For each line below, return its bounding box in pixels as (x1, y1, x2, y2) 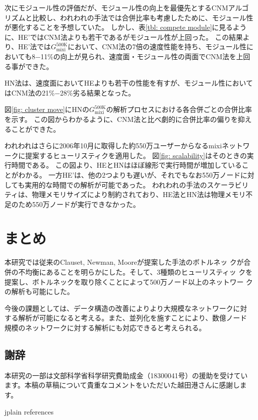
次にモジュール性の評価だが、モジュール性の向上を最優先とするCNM (4, 2, 228, 12)
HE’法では (18, 41, 51, 52)
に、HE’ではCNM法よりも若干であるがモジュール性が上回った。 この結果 (4, 31, 243, 42)
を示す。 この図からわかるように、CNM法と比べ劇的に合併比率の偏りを (4, 113, 238, 124)
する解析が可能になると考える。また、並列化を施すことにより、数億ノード (4, 313, 247, 323)
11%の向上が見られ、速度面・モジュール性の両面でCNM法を (40, 51, 237, 61)
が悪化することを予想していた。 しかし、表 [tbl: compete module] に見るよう (4, 22, 247, 32)
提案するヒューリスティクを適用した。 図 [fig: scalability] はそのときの (25, 150, 247, 160)
